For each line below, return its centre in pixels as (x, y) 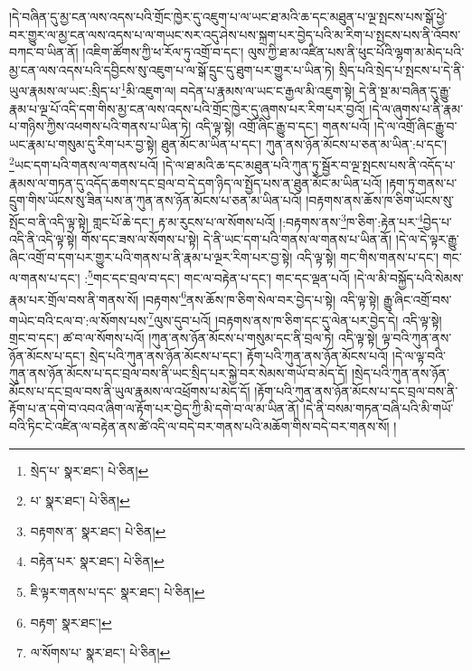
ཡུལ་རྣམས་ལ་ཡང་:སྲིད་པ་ (65, 91)
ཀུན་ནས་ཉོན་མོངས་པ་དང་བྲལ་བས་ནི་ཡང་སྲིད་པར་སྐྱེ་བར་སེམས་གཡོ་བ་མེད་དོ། (179, 373)
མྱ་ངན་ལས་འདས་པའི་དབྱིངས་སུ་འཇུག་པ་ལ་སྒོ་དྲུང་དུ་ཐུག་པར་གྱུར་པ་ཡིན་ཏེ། (172, 69)
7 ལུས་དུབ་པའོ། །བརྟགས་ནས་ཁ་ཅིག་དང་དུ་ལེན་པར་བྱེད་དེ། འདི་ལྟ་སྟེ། (295, 318)
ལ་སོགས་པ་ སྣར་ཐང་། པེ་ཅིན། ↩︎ (100, 652)
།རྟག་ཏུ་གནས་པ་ (422, 182)
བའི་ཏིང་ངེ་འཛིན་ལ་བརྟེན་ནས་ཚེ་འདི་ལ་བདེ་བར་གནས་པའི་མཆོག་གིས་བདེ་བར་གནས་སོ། (199, 426)
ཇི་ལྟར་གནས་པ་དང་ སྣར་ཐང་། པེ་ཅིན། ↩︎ (118, 591)
